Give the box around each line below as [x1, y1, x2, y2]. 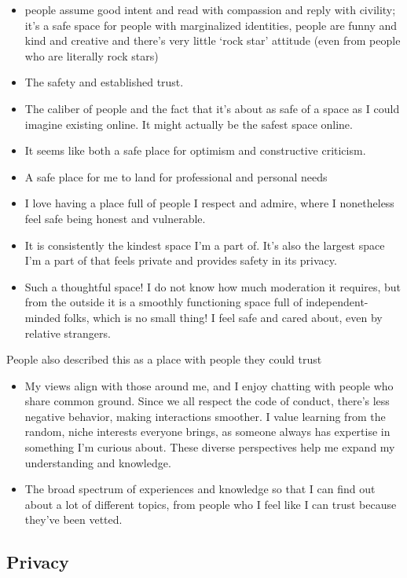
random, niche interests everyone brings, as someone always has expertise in [24, 423, 390, 440]
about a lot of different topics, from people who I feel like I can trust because [24, 496, 397, 512]
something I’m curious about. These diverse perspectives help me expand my [24, 439, 395, 455]
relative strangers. [24, 324, 111, 341]
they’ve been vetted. [24, 511, 123, 528]
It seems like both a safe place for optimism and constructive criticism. [24, 142, 366, 159]
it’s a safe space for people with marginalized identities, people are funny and [24, 16, 398, 33]
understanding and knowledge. [24, 454, 171, 470]
